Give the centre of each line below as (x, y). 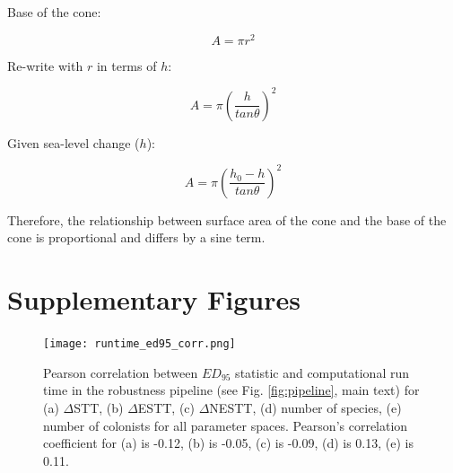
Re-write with (45, 65)
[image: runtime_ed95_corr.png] (139, 344)
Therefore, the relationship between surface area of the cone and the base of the (227, 219)
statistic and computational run (322, 372)
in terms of (126, 65)
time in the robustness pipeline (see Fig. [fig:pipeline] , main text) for (231, 390)
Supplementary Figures (154, 299)
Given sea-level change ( (74, 142)
